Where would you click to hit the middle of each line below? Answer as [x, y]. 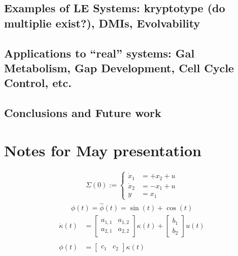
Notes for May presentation [103, 150]
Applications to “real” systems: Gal [99, 53]
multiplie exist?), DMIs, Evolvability [102, 23]
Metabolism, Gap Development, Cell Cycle [119, 67]
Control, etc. [38, 83]
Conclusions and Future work [83, 113]
